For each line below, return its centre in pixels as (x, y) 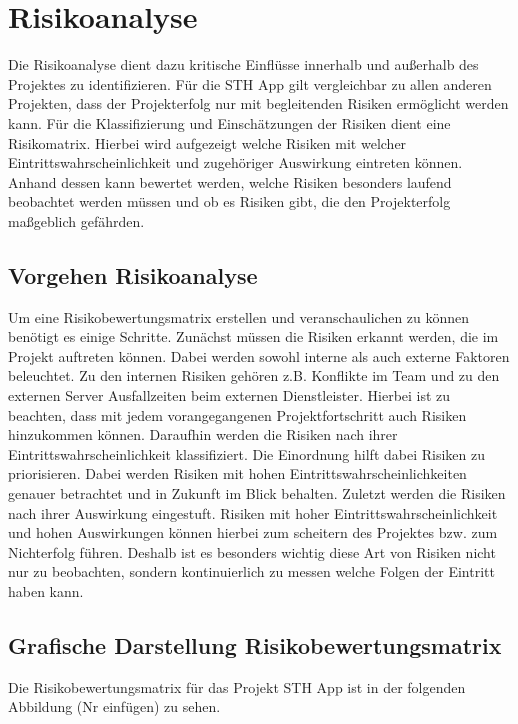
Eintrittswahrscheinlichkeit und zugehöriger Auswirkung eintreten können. (235, 162)
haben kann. (46, 590)
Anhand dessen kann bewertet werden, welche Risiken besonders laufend (230, 181)
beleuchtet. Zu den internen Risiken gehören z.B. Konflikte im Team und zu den (254, 375)
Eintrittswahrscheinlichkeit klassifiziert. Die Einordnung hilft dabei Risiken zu (246, 453)
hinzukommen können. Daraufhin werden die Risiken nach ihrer (203, 434)
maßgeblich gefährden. (76, 220)
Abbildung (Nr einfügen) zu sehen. (114, 706)
